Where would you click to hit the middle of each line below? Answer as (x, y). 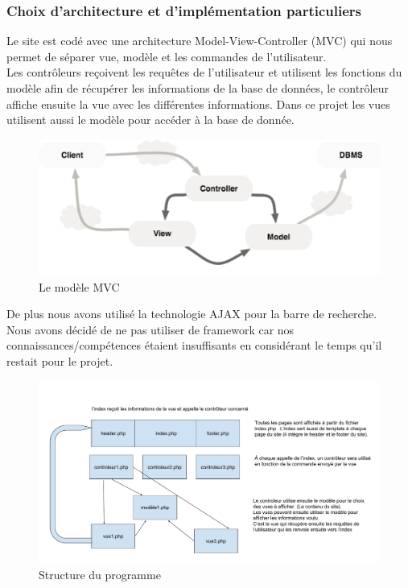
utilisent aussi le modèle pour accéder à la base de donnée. (150, 120)
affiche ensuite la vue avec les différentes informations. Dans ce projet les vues (198, 104)
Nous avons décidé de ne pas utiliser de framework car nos (150, 329)
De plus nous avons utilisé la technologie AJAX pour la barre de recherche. (192, 314)
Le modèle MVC (79, 286)
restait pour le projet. (60, 361)
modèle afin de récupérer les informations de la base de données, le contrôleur (198, 88)
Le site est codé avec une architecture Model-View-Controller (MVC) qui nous (200, 41)
